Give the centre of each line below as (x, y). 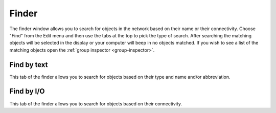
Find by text (29, 65)
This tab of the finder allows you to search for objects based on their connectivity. (96, 104)
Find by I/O (27, 91)
